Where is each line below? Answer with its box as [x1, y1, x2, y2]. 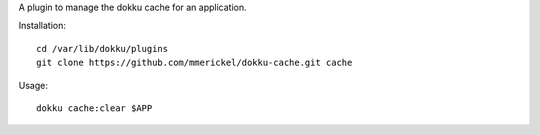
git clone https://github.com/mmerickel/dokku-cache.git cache [36, 57, 353, 69]
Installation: [18, 20, 67, 32]
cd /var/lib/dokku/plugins [36, 43, 169, 54]
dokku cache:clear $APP [36, 102, 153, 114]
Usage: [18, 79, 49, 91]
